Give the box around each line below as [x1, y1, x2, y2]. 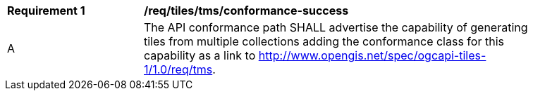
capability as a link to [144, 48, 256, 62]
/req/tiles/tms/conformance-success [144, 4, 349, 18]
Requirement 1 [7, 4, 85, 18]
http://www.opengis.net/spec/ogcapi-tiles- [258, 48, 486, 62]
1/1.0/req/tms [144, 62, 213, 76]
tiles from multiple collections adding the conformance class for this [144, 34, 504, 48]
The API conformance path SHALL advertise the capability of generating [144, 20, 528, 34]
